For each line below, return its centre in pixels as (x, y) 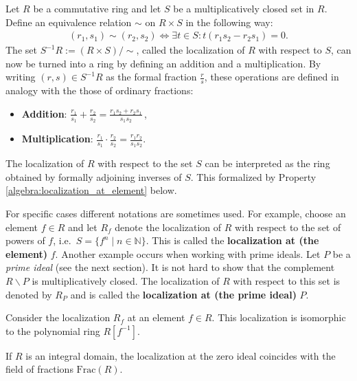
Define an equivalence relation (69, 22)
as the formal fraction (151, 77)
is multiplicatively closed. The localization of (126, 281)
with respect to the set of (288, 227)
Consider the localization (58, 317)
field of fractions (39, 369)
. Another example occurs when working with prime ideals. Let (188, 253)
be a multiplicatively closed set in (244, 8)
